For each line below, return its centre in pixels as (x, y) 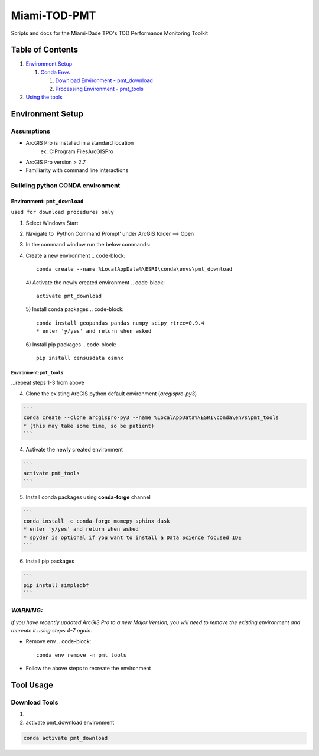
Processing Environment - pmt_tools (100, 89)
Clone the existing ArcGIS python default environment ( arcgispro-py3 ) (111, 394)
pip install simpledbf (56, 585)
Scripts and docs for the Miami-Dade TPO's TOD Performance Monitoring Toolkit (110, 33)
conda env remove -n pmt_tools (82, 655)
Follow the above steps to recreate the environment (88, 669)
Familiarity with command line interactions (77, 170)
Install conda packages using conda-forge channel (88, 497)
